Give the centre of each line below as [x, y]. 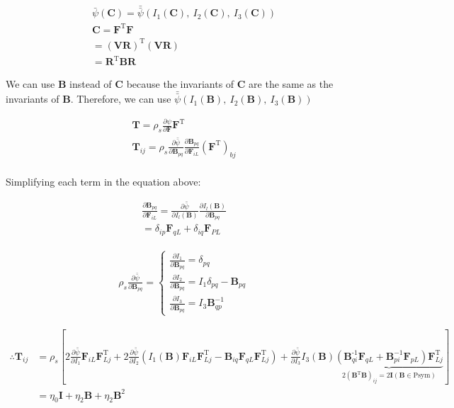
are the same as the [291, 84]
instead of [91, 84]
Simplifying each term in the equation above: [103, 181]
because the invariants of [180, 84]
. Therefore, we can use [121, 99]
